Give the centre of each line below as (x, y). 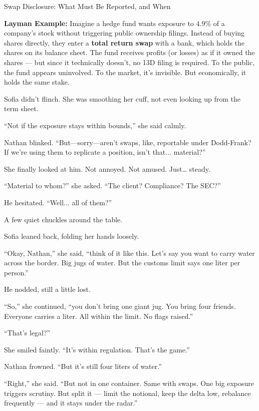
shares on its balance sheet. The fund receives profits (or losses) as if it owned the (129, 52)
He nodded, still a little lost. (47, 289)
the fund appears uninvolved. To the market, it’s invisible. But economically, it (125, 72)
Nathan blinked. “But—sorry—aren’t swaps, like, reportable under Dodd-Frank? (128, 142)
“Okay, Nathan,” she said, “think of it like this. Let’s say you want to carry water (129, 253)
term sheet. (21, 108)
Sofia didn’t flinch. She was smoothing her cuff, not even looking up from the (122, 98)
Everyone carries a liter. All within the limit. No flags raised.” (99, 316)
